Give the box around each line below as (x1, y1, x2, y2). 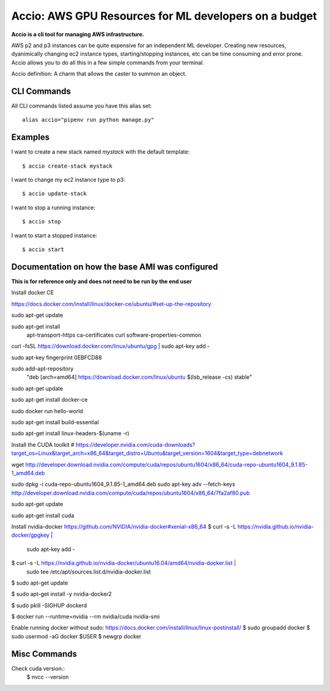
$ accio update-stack (22, 190, 87, 197)
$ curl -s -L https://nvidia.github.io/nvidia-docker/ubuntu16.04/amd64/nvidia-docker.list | (11, 559, 237, 567)
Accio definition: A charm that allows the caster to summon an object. (11, 70, 187, 78)
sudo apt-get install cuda (11, 512, 75, 519)
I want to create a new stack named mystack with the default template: (11, 148, 190, 155)
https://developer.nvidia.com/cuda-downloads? (75, 441, 196, 448)
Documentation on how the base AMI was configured (11, 261, 218, 272)
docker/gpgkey (11, 531, 50, 539)
